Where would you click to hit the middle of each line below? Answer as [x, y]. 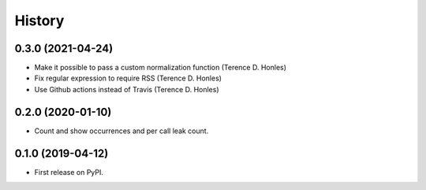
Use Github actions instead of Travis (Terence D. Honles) [127, 89]
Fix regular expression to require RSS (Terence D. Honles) [128, 78]
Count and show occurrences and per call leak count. [121, 131]
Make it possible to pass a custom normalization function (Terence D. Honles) [161, 68]
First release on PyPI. [69, 172]
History [39, 20]
